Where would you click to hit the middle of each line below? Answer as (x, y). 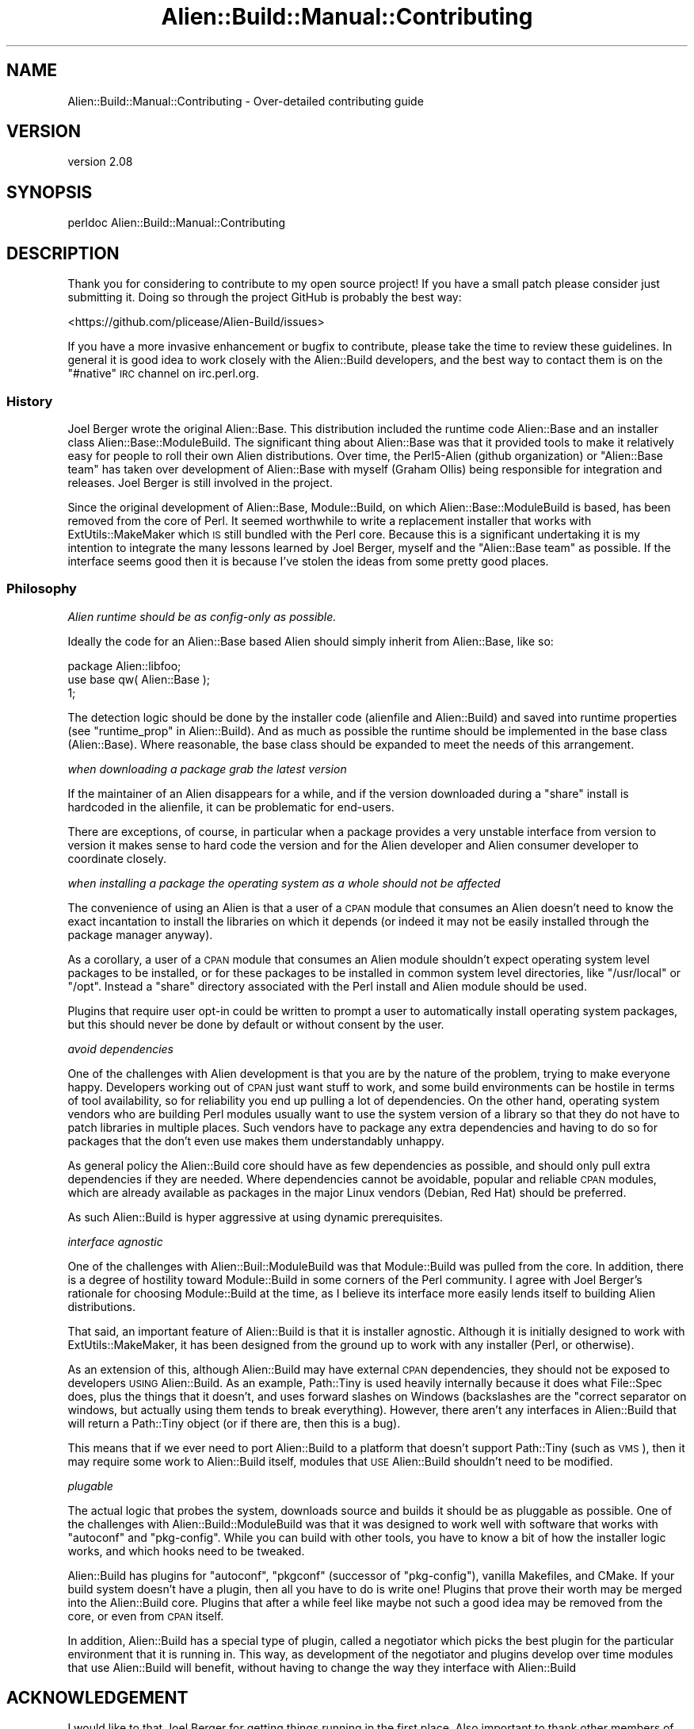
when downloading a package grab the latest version (207, 769)
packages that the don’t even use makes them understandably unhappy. (256, 1141)
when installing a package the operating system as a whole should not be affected (284, 883)
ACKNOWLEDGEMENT (97, 1698)
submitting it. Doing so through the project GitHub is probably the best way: (265, 297)
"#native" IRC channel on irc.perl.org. (163, 374)
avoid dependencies (121, 1049)
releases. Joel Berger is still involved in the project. (200, 482)
